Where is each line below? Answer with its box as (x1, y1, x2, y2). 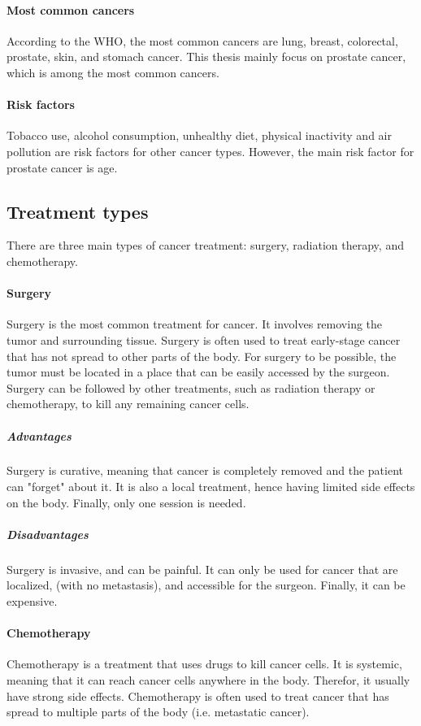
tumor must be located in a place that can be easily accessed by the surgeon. (7, 363, 390, 380)
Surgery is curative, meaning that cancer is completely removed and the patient (7, 462, 403, 479)
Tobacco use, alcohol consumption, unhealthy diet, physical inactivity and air (7, 127, 392, 144)
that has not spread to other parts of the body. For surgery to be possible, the (7, 347, 397, 364)
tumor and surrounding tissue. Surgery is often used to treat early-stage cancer (7, 331, 401, 348)
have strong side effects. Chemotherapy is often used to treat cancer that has (7, 687, 389, 704)
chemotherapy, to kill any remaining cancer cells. (7, 395, 250, 412)
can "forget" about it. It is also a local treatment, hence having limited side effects (7, 478, 415, 495)
